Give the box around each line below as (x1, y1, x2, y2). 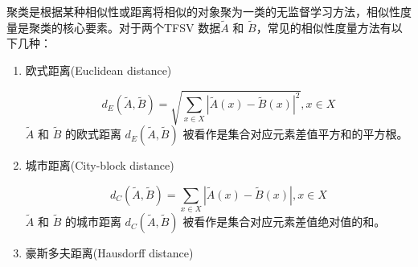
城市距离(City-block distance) (25, 157, 174, 174)
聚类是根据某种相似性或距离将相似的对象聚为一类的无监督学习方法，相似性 (6, 3, 400, 19)
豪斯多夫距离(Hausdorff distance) (25, 244, 194, 261)
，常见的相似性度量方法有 (256, 18, 391, 35)
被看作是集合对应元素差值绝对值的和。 (182, 213, 386, 230)
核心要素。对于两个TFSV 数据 (62, 18, 221, 35)
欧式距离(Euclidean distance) (25, 62, 172, 78)
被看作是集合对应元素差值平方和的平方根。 (182, 125, 408, 142)
